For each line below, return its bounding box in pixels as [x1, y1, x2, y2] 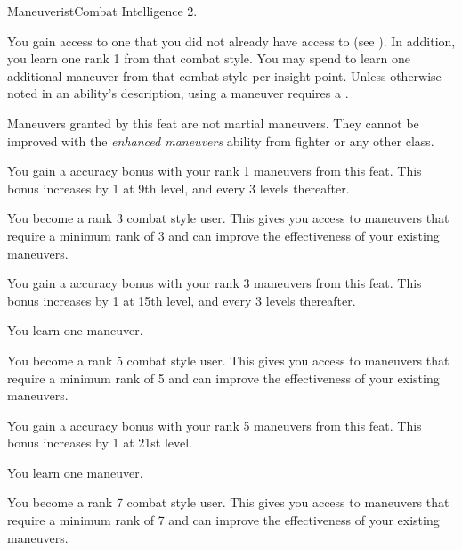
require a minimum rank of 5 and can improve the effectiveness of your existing [7, 368, 440, 387]
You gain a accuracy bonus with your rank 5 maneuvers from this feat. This [7, 415, 422, 434]
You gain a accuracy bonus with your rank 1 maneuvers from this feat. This [7, 161, 422, 180]
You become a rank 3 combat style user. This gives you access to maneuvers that [7, 209, 450, 227]
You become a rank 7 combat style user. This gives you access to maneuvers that [7, 493, 450, 512]
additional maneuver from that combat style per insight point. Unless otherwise [7, 66, 442, 85]
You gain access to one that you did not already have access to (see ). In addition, [7, 31, 456, 50]
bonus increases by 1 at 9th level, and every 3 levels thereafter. [7, 178, 350, 197]
